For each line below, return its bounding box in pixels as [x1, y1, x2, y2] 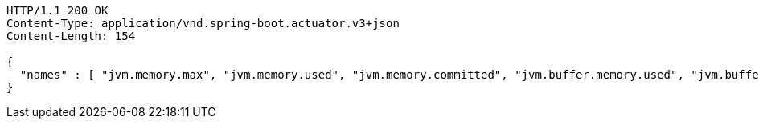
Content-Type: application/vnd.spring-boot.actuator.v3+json [6, 17, 400, 30]
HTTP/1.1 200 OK [6, 4, 109, 17]
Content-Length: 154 [6, 30, 136, 42]
